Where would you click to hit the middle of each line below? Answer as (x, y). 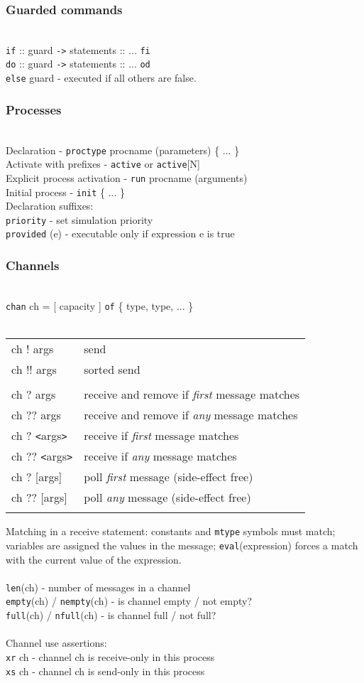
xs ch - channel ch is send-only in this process (105, 671)
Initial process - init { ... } (66, 192)
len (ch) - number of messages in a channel (98, 587)
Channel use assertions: (56, 643)
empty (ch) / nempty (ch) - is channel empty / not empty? (129, 601)
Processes (34, 109)
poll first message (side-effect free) (169, 477)
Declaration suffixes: (50, 206)
